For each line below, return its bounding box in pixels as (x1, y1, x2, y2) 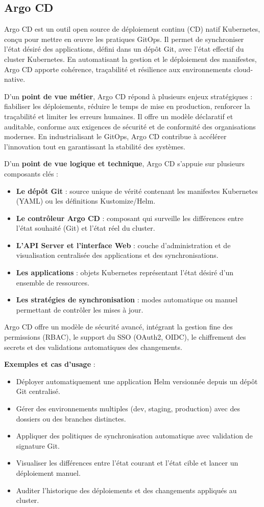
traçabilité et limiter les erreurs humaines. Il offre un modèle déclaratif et (4, 111, 233, 121)
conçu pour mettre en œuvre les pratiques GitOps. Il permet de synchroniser (4, 33, 244, 44)
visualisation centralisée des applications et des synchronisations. (16, 250, 219, 260)
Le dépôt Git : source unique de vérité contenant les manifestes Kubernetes (16, 185, 258, 196)
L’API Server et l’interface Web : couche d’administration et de (16, 239, 231, 250)
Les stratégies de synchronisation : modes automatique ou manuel (16, 294, 238, 305)
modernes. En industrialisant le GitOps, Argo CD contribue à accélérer (4, 131, 227, 142)
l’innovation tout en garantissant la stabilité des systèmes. (4, 141, 185, 151)
